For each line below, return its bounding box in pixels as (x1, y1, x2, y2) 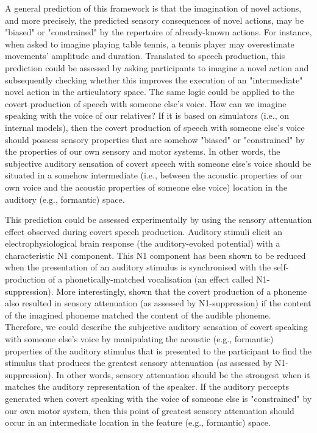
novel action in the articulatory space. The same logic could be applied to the (5, 85, 295, 98)
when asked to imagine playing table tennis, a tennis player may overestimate (5, 37, 294, 50)
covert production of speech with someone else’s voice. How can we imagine (5, 97, 287, 110)
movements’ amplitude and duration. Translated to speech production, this (5, 49, 285, 62)
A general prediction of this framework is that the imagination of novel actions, (5, 2, 302, 14)
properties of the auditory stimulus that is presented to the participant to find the (5, 344, 312, 357)
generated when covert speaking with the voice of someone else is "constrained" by (5, 392, 312, 404)
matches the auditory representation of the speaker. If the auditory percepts (5, 380, 290, 393)
